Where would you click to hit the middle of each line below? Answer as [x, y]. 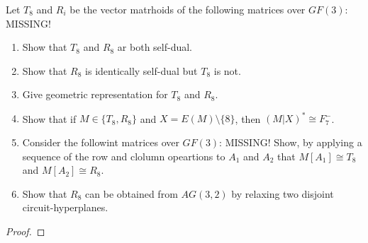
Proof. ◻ [26, 231]
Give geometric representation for [95, 94]
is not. [227, 70]
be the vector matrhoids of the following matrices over [188, 9]
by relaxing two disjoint [283, 193]
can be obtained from [132, 193]
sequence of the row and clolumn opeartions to [124, 156]
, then [248, 118]
